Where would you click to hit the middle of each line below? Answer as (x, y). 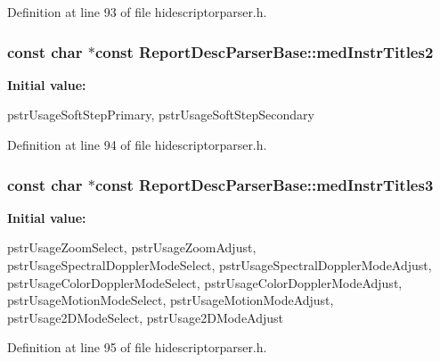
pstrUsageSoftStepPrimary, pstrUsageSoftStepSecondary (161, 115)
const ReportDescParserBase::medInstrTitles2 (264, 51)
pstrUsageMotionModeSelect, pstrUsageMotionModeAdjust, (171, 300)
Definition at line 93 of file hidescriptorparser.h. (137, 12)
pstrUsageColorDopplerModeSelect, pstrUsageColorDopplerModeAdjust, (205, 282)
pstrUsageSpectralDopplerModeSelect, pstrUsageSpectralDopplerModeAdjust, (220, 265)
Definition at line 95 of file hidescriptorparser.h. (137, 347)
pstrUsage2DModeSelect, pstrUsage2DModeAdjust (146, 317)
